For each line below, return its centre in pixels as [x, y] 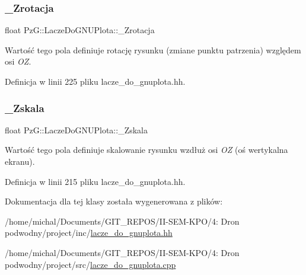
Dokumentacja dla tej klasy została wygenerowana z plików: [114, 201]
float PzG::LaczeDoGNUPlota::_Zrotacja [80, 30]
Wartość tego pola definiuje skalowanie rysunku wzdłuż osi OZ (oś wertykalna [146, 150]
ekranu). [20, 161]
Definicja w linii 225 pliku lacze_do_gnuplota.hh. [95, 81]
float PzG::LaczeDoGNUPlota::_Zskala [76, 129]
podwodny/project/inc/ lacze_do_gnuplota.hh [89, 233]
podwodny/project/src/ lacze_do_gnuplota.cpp [90, 264]
